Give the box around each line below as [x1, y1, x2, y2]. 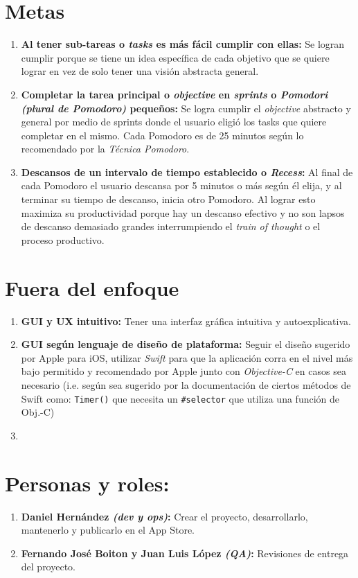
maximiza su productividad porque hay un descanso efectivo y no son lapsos [21, 205, 345, 220]
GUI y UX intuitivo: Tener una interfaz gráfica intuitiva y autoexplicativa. [21, 313, 351, 328]
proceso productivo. [21, 232, 105, 247]
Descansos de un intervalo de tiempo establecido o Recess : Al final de [21, 164, 353, 179]
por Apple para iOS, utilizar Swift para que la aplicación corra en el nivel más [21, 350, 353, 365]
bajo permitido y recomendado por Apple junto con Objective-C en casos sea [21, 364, 346, 378]
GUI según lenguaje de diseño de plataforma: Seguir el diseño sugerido [21, 337, 350, 351]
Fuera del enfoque [5, 273, 179, 301]
